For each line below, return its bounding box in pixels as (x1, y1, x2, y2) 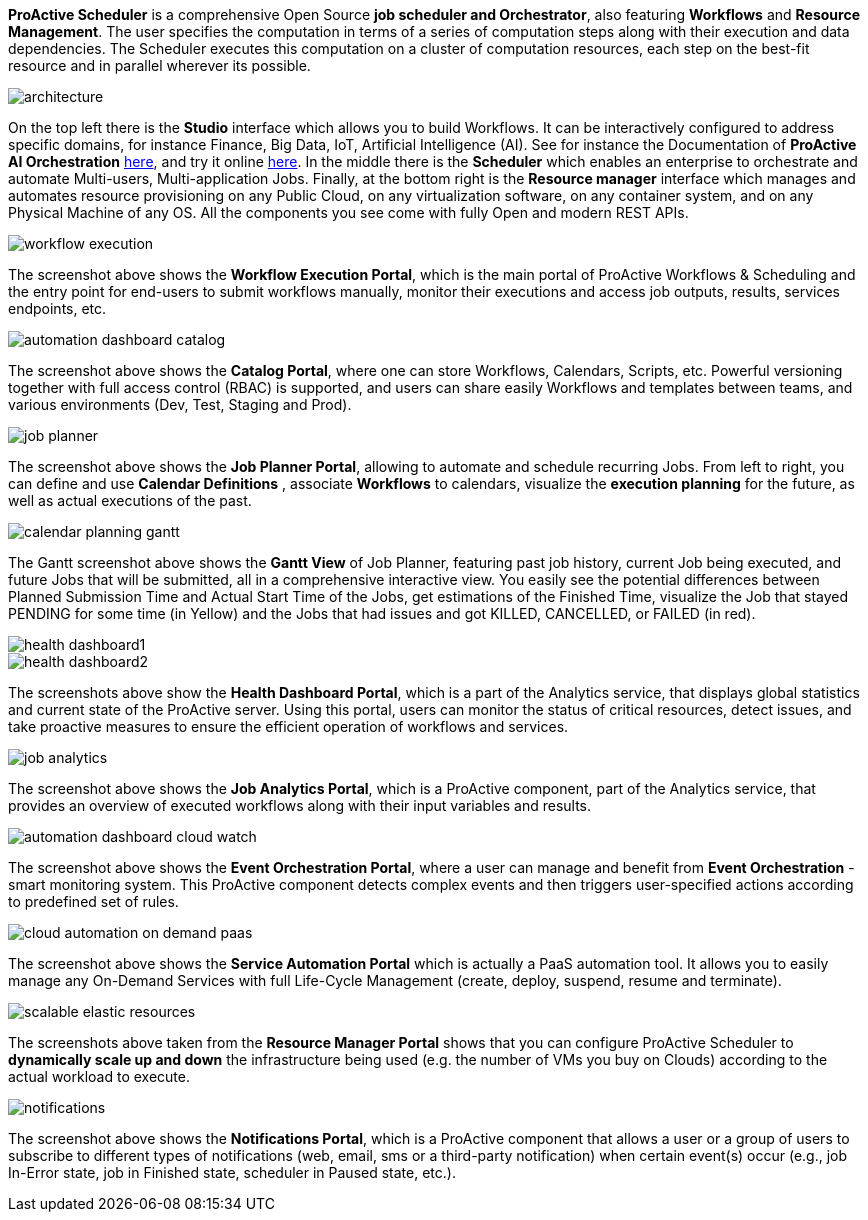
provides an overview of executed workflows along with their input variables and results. (8, 797, 592, 814)
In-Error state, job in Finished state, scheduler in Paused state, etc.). (8, 1164, 456, 1181)
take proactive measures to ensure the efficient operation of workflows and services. (8, 718, 569, 735)
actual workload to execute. (8, 1068, 190, 1085)
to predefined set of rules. (8, 893, 179, 910)
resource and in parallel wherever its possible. (8, 57, 311, 74)
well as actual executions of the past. (8, 492, 252, 509)
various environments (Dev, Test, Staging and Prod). (8, 396, 352, 413)
